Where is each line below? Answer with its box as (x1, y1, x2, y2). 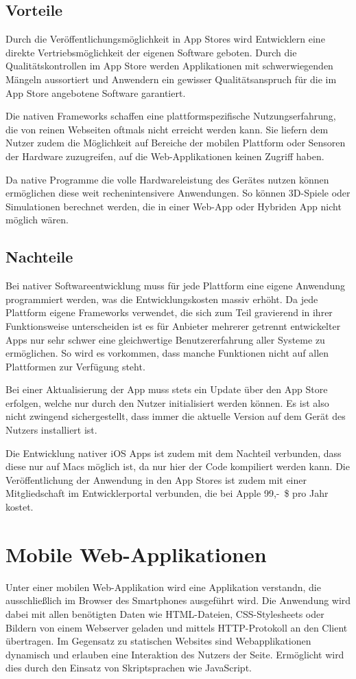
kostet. (5, 500, 34, 514)
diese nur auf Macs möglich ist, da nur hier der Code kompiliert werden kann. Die (5, 459, 350, 474)
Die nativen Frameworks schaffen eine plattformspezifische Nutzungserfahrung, (5, 109, 336, 123)
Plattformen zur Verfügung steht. (5, 359, 145, 373)
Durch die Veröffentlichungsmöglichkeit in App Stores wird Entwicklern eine (5, 32, 325, 46)
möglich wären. (5, 212, 69, 227)
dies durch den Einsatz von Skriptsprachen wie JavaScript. (5, 660, 252, 675)
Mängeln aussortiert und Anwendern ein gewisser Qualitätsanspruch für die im (5, 71, 337, 86)
